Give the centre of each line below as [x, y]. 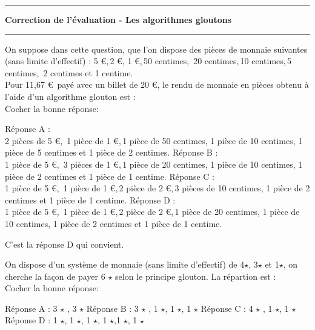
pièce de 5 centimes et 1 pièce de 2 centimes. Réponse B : [111, 152]
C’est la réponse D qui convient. [65, 244]
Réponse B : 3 [112, 308]
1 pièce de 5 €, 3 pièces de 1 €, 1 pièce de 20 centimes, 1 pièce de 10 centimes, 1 [154, 164]
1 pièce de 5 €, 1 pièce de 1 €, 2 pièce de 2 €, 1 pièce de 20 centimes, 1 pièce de [152, 212]
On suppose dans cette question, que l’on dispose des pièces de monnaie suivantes [156, 49]
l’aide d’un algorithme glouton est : [70, 96]
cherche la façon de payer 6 [55, 276]
